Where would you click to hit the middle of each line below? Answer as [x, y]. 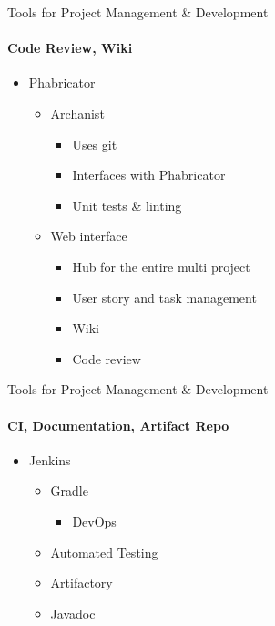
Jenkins [50, 459]
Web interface [89, 236]
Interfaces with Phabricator [149, 175]
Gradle [69, 490]
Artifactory [81, 583]
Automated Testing [104, 552]
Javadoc [73, 613]
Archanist [77, 113]
